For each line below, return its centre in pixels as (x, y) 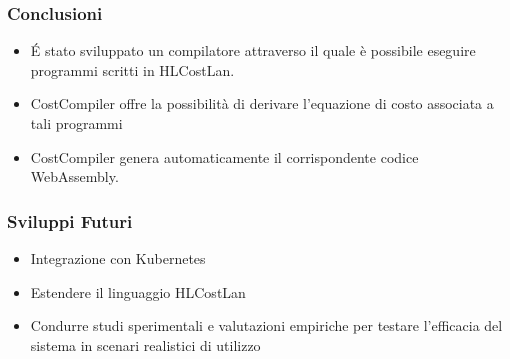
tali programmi (76, 123)
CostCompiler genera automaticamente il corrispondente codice (224, 156)
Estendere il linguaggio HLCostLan (138, 291)
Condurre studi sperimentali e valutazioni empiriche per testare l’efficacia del (266, 325)
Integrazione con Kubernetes (118, 258)
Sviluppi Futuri (70, 220)
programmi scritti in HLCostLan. (132, 69)
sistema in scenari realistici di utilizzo (145, 344)
